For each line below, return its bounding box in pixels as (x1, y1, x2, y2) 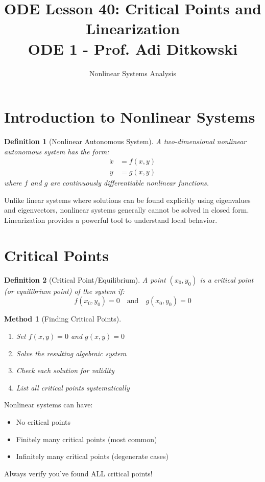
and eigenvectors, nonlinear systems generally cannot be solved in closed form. (4, 204, 249, 215)
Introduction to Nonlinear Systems (4, 106, 255, 127)
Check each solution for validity (16, 365, 114, 376)
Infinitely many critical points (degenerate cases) (16, 451, 168, 462)
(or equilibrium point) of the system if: (4, 285, 125, 296)
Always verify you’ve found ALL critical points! (4, 468, 153, 478)
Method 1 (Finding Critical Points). (4, 313, 122, 324)
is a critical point (200, 274, 254, 285)
